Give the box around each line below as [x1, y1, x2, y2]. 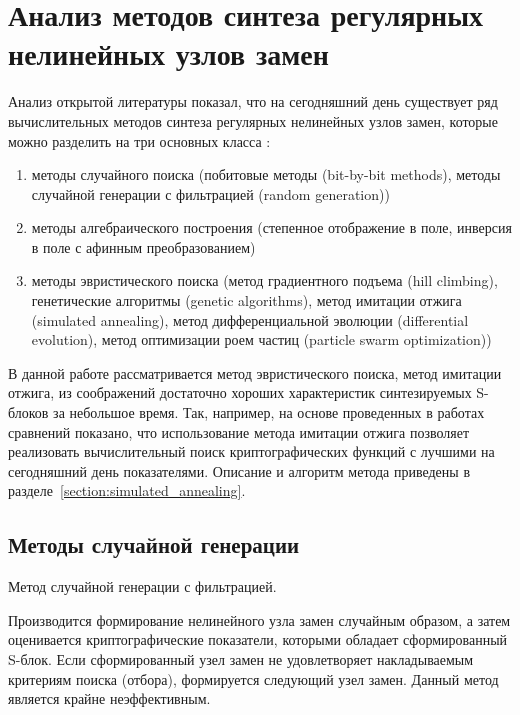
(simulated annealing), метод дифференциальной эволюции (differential [31, 309, 469, 330]
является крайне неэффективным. [8, 688, 211, 709]
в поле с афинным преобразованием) [31, 236, 256, 257]
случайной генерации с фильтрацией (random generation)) [31, 183, 390, 204]
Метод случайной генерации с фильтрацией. [8, 576, 277, 597]
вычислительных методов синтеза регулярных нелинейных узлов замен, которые [8, 110, 498, 131]
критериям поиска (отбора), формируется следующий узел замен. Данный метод [8, 668, 499, 689]
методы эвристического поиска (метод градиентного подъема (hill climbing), [31, 270, 498, 291]
